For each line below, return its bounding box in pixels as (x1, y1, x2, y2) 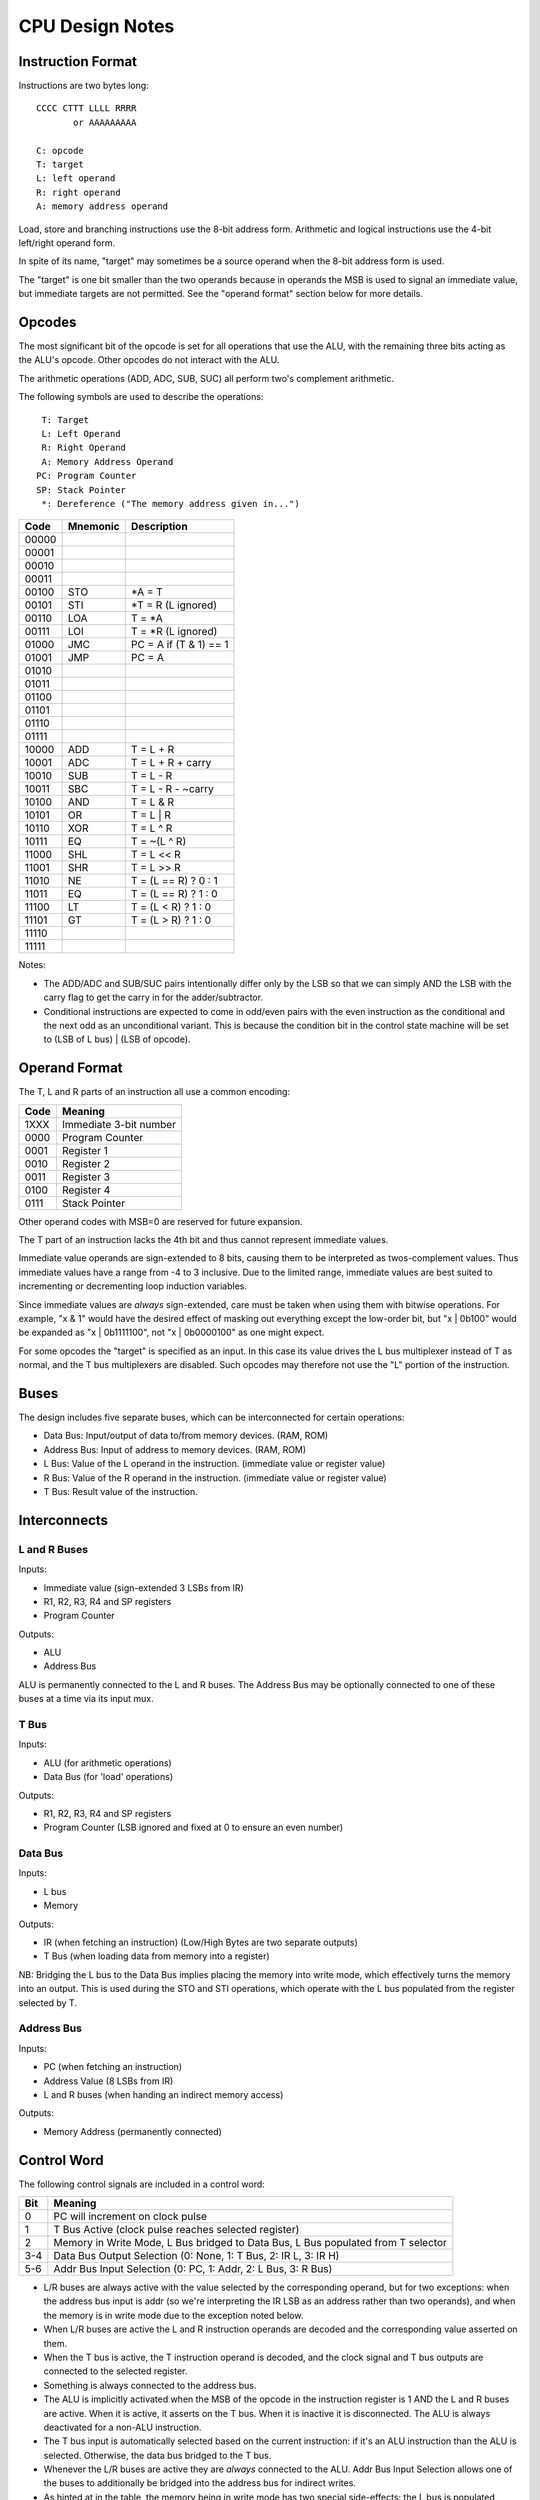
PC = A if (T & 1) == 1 (130, 638, 229, 652)
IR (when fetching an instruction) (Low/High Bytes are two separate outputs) (43, 1936, 359, 1949)
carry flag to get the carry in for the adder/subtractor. (43, 991, 264, 1004)
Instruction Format (18, 53, 138, 70)
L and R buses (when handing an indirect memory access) (43, 2088, 284, 2100)
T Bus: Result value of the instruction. (43, 1485, 199, 1497)
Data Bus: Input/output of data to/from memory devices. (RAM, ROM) (43, 1430, 329, 1442)
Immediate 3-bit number (61, 1117, 177, 1131)
